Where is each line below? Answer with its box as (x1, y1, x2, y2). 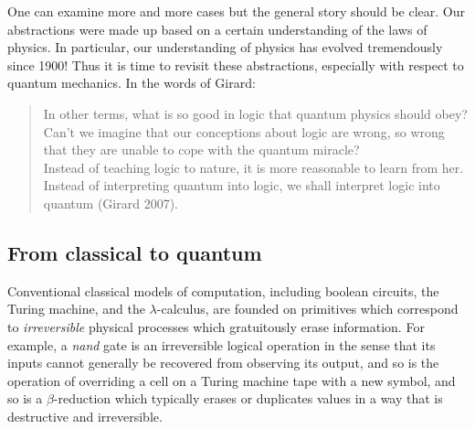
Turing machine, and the (7, 299, 145, 318)
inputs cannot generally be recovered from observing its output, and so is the (7, 353, 439, 372)
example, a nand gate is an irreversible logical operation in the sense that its (7, 335, 436, 354)
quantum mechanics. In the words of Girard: (7, 73, 256, 92)
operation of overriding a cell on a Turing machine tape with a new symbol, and (7, 370, 456, 390)
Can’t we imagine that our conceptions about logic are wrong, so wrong (43, 122, 445, 141)
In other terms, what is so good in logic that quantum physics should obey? (43, 103, 468, 123)
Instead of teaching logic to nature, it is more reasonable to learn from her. (43, 157, 464, 177)
